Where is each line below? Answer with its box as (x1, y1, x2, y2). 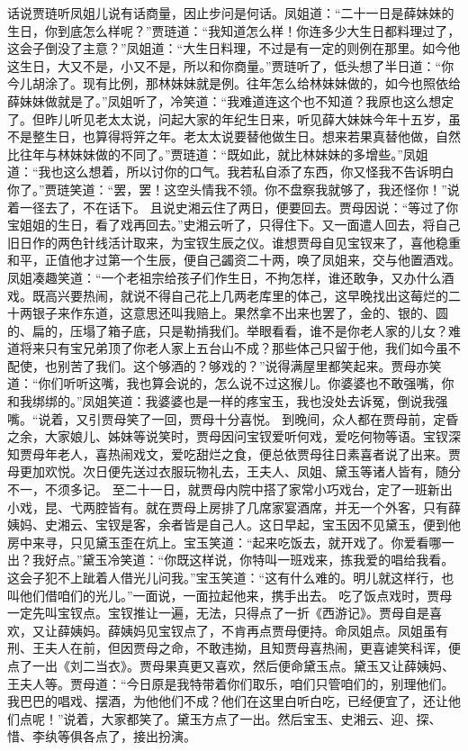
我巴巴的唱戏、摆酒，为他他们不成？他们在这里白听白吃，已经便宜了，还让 (7, 692, 448, 710)
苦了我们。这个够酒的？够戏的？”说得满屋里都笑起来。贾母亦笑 (69, 356, 442, 375)
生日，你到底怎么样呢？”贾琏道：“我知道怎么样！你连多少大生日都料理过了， (7, 21, 461, 40)
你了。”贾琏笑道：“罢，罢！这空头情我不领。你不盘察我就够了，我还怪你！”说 (7, 179, 460, 198)
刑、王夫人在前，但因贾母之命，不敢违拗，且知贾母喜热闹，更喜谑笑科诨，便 (7, 638, 461, 657)
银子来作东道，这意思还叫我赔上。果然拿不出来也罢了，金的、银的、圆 (31, 303, 448, 322)
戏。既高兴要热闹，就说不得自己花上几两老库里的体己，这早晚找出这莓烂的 (7, 285, 448, 304)
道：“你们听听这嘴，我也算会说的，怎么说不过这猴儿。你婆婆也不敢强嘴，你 (7, 374, 454, 393)
